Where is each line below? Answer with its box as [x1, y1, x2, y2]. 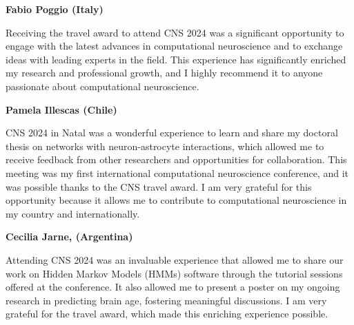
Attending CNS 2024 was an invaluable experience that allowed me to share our [6, 252, 344, 266]
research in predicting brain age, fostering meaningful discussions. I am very [6, 293, 327, 307]
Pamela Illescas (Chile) [6, 102, 117, 116]
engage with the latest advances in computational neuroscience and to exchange [6, 39, 343, 53]
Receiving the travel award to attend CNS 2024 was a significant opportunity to [6, 25, 344, 39]
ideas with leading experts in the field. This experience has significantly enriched [6, 52, 346, 66]
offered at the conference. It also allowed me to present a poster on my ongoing [6, 280, 340, 294]
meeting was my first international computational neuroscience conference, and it [6, 165, 348, 180]
